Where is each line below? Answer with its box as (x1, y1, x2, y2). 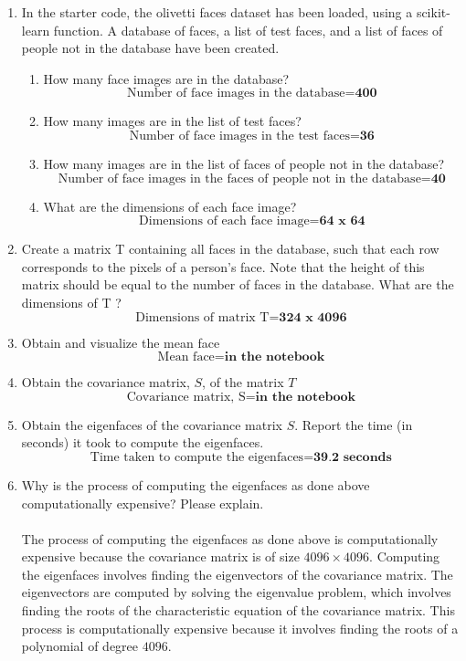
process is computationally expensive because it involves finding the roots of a (21, 618, 459, 637)
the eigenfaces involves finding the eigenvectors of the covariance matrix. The (21, 564, 453, 583)
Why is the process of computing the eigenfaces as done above (21, 475, 370, 494)
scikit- (416, 3, 450, 21)
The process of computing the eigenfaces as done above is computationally (21, 529, 439, 548)
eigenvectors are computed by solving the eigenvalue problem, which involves (21, 582, 451, 602)
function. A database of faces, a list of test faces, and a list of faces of (53, 20, 443, 39)
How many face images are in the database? (43, 68, 290, 88)
